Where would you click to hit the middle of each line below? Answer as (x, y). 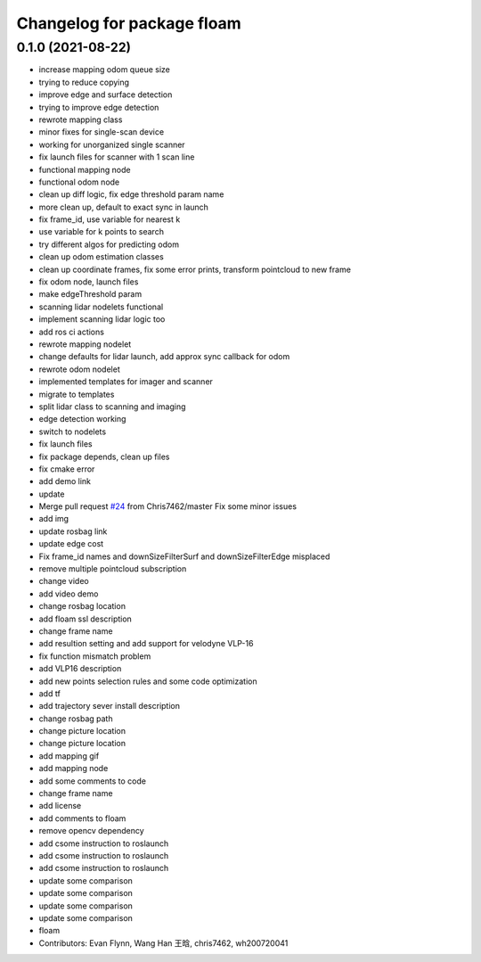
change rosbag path (76, 719)
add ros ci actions (71, 332)
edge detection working (82, 419)
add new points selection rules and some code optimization (148, 681)
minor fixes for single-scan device (102, 132)
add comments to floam (82, 818)
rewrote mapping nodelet (85, 344)
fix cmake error (67, 469)
